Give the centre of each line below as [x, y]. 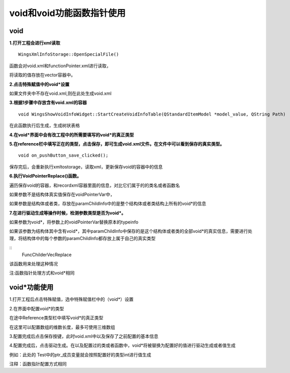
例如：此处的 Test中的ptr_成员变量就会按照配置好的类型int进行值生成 [80, 354]
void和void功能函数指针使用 [67, 13]
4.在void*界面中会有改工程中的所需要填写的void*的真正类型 [72, 135]
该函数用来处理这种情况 [33, 264]
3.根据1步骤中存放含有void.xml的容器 [48, 102]
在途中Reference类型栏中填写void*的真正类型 [56, 318]
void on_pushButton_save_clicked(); [63, 155]
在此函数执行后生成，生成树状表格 [44, 126]
